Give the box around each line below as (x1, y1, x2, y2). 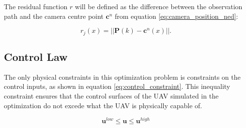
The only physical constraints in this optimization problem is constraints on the (4, 71, 241, 82)
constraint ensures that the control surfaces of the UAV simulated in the (4, 91, 219, 101)
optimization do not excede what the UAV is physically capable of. (4, 100, 202, 110)
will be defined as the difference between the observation (75, 1, 243, 11)
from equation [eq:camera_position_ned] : (114, 11, 238, 21)
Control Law (4, 49, 68, 64)
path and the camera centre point (4, 11, 104, 21)
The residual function (4, 1, 68, 11)
